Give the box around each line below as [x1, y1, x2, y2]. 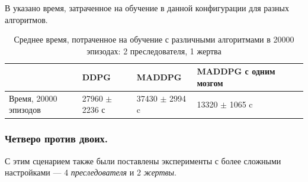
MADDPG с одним [197, 65, 275, 77]
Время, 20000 [9, 92, 57, 104]
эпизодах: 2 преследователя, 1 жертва [86, 44, 222, 57]
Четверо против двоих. [5, 131, 108, 146]
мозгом [197, 76, 223, 89]
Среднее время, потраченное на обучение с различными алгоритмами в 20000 [14, 33, 294, 45]
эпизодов [9, 103, 41, 116]
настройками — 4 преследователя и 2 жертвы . [5, 166, 177, 178]
